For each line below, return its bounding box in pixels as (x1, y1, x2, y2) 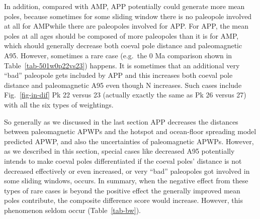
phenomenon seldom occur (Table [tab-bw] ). (4, 204, 141, 215)
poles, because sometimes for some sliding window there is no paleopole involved (4, 11, 252, 21)
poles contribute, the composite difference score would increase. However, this (4, 195, 243, 205)
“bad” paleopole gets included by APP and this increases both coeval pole (4, 70, 233, 80)
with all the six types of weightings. (4, 99, 114, 110)
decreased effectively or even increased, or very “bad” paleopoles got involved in (4, 165, 250, 176)
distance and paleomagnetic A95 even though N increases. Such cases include (4, 79, 242, 90)
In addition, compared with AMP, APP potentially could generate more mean (4, 1, 245, 11)
